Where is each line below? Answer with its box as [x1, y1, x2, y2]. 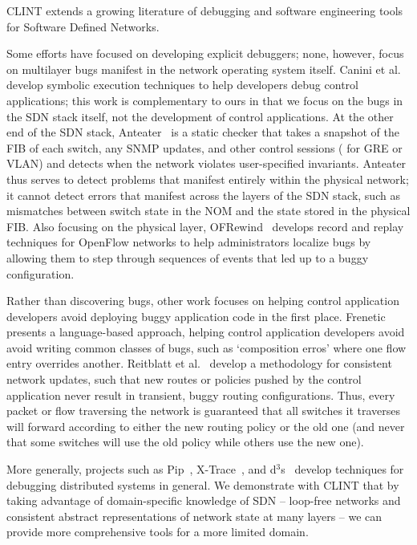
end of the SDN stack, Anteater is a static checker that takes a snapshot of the [6, 124, 399, 140]
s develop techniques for [281, 461, 404, 478]
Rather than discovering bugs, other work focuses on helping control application [6, 292, 399, 309]
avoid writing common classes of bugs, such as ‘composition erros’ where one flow [6, 339, 407, 356]
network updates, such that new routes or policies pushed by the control [6, 371, 362, 388]
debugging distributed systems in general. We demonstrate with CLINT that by [6, 476, 399, 493]
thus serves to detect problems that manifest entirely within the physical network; [6, 170, 409, 187]
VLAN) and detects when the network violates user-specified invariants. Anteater [6, 155, 407, 172]
